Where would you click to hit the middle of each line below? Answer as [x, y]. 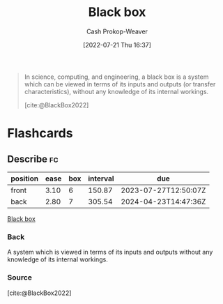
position [25, 178]
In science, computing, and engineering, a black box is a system [116, 77]
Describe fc [33, 159]
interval [101, 178]
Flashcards [40, 134]
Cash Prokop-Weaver [117, 31]
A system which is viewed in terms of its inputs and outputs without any [110, 252]
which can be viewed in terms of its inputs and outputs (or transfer [120, 84]
